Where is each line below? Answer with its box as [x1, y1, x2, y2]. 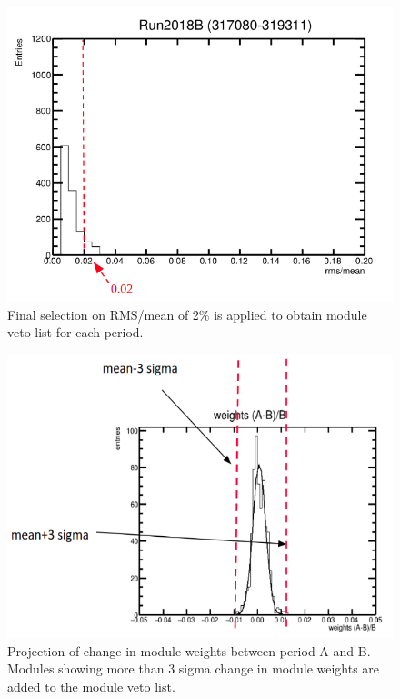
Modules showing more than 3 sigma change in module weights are [7, 659, 380, 678]
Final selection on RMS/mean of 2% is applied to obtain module [7, 304, 367, 324]
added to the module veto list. [7, 676, 175, 695]
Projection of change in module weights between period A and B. [7, 641, 371, 660]
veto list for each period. [7, 323, 144, 342]
